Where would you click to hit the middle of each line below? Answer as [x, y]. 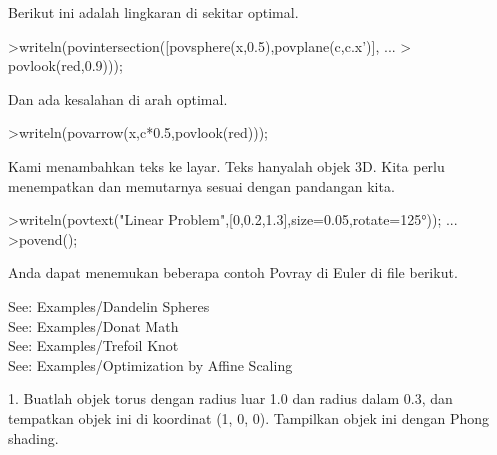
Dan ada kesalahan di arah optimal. [118, 98]
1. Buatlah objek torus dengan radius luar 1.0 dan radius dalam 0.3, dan [230, 398]
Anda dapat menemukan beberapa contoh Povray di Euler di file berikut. [233, 272]
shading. [33, 437]
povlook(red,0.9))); [65, 65]
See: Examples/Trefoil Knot [93, 345]
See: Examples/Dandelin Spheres [109, 305]
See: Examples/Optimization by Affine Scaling [150, 364]
